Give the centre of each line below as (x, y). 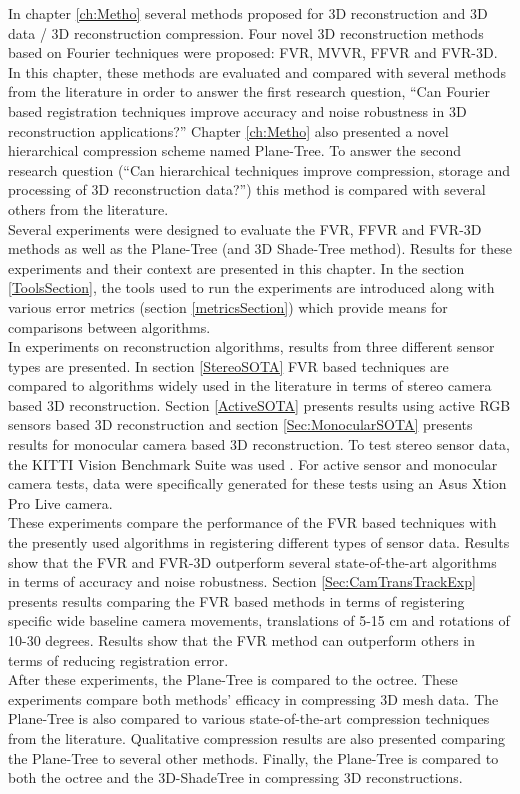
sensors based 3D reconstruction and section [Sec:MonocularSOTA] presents (240, 424)
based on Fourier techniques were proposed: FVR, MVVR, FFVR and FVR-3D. (253, 52)
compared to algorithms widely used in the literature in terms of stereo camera (250, 385)
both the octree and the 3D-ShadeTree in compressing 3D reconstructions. (235, 777)
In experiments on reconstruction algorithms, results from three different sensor (251, 346)
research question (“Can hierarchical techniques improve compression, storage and (259, 169)
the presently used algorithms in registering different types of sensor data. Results (259, 542)
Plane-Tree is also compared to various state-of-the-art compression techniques (249, 718)
